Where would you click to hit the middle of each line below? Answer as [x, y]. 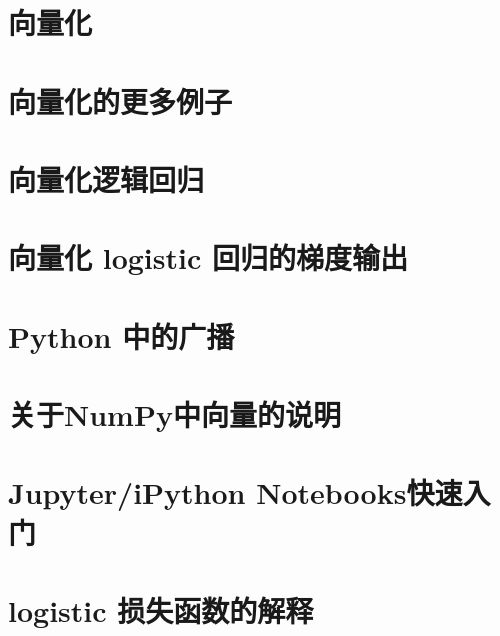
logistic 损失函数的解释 [161, 610]
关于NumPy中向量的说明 [174, 414]
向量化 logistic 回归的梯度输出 [208, 257]
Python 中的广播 [121, 335]
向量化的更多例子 [120, 100]
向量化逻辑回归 [106, 178]
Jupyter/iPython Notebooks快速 [235, 492]
